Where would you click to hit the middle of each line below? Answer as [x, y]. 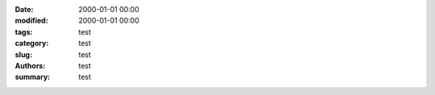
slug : [23, 54]
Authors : [30, 65]
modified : [31, 21]
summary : [33, 77]
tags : [24, 31]
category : [32, 43]
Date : [24, 9]
